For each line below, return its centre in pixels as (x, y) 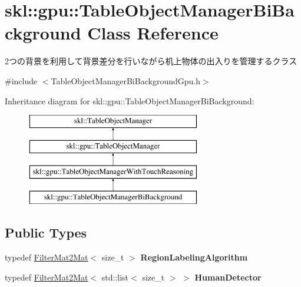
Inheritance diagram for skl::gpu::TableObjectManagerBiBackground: (130, 100)
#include (21, 80)
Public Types (46, 232)
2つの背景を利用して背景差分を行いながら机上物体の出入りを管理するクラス (151, 61)
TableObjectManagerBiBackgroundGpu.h (125, 80)
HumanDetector (228, 277)
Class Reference (153, 33)
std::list (115, 277)
